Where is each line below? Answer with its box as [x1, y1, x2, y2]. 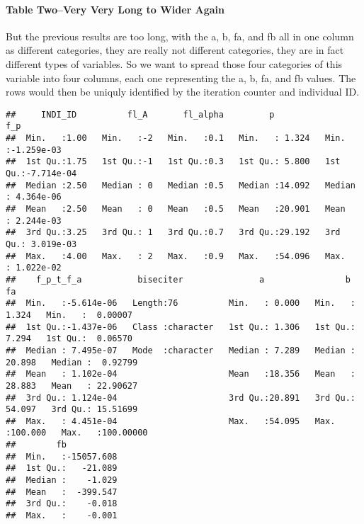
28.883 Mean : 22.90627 [6, 380, 138, 391]
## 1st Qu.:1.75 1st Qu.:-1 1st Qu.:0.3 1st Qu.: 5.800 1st [6, 156, 341, 167]
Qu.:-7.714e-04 [6, 169, 77, 179]
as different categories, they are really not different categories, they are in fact [6, 42, 344, 57]
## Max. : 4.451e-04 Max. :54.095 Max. [6, 416, 336, 426]
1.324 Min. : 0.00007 [6, 309, 132, 320]
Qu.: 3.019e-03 [6, 239, 77, 249]
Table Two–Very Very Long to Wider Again [6, 1, 225, 16]
